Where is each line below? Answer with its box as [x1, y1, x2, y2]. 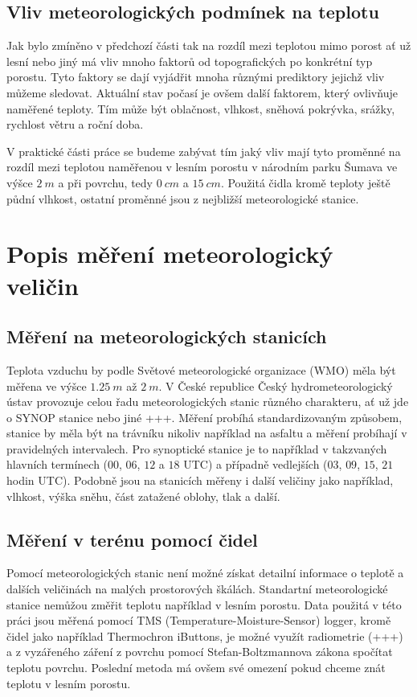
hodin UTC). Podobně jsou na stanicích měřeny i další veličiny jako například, [6, 472, 394, 489]
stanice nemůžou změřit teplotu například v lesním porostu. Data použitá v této [6, 596, 402, 613]
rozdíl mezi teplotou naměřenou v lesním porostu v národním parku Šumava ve [6, 158, 398, 175]
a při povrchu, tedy [58, 174, 153, 191]
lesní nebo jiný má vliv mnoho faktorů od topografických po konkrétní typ [6, 52, 373, 69]
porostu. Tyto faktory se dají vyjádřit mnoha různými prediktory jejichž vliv [6, 68, 385, 85]
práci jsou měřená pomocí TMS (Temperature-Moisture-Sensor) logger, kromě [6, 612, 391, 629]
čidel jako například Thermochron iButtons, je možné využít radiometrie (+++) [6, 627, 403, 644]
